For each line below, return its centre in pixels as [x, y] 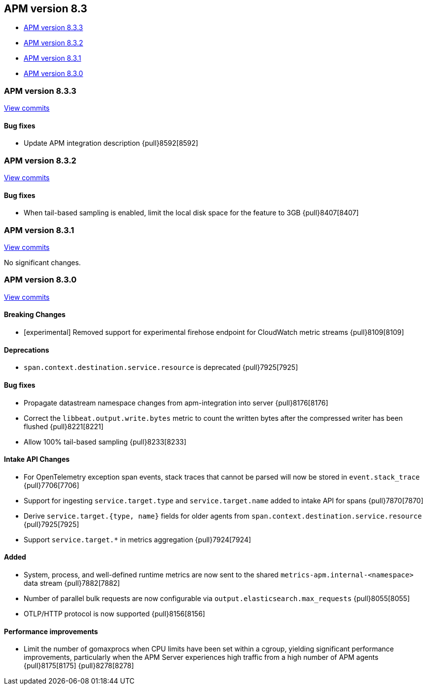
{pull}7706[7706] [52, 485]
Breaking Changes [35, 315]
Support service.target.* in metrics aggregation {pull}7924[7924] [138, 539]
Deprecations [27, 350]
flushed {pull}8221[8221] [64, 426]
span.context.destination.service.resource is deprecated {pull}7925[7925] [161, 367]
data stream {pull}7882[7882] [72, 583]
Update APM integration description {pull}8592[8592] [111, 143]
